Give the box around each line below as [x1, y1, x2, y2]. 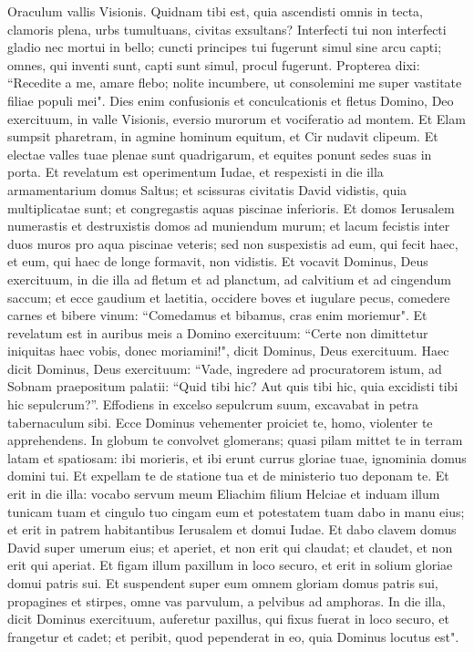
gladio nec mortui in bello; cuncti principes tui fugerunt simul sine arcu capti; [7, 37, 442, 57]
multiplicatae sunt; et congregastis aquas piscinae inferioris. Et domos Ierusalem [7, 198, 455, 217]
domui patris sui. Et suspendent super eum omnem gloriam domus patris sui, [7, 574, 438, 592]
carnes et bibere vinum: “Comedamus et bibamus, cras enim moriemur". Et [7, 305, 428, 325]
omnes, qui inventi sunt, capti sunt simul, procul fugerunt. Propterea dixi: [7, 55, 420, 74]
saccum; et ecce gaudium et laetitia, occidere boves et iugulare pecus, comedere [7, 287, 450, 306]
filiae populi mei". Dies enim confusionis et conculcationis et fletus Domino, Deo [7, 90, 454, 109]
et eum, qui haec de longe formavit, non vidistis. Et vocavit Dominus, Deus [7, 252, 428, 271]
